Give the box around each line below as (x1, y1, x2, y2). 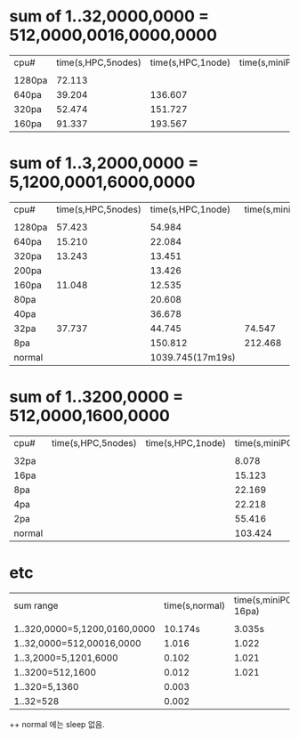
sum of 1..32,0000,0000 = (9, 6, 210, 27)
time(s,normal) (164, 599, 225, 612)
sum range (13, 599, 59, 612)
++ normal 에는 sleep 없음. (9, 718, 105, 729)
